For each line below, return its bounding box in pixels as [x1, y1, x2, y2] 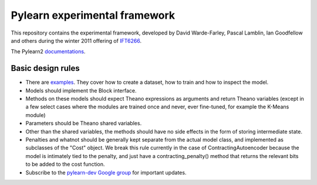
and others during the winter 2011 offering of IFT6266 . [11, 37, 142, 44]
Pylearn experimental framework [11, 9, 176, 22]
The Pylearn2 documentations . [11, 48, 86, 55]
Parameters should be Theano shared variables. [25, 120, 142, 127]
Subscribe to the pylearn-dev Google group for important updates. [25, 169, 187, 176]
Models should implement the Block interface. [25, 87, 137, 94]
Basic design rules [11, 63, 80, 73]
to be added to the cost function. [25, 161, 105, 168]
